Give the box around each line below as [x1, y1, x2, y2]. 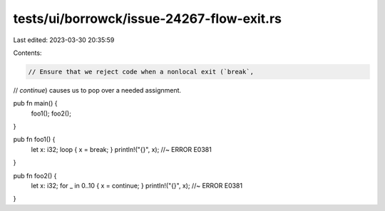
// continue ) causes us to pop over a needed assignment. [13, 86, 182, 94]
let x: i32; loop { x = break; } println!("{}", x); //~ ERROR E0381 [31, 145, 212, 153]
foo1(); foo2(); [31, 109, 71, 118]
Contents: [13, 48, 42, 57]
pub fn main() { [13, 99, 58, 108]
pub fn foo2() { [13, 171, 57, 180]
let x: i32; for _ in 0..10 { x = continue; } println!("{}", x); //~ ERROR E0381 [31, 182, 242, 190]
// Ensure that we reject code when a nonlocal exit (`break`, [28, 68, 255, 76]
